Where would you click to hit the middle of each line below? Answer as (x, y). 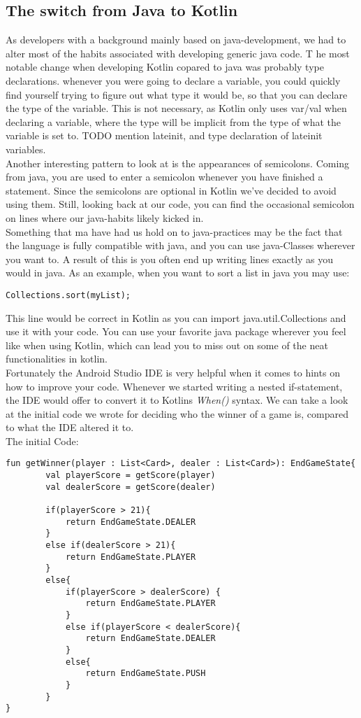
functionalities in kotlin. (57, 359)
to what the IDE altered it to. (70, 427)
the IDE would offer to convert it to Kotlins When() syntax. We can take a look (177, 400)
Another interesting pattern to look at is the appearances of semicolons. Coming (178, 163)
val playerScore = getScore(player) (131, 476)
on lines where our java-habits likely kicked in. (105, 217)
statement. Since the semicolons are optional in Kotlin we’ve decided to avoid (171, 190)
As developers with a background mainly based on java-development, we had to (176, 40)
